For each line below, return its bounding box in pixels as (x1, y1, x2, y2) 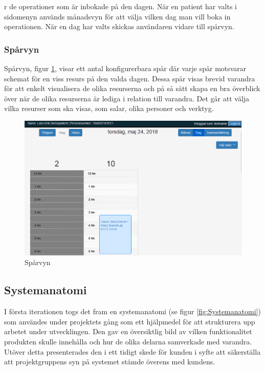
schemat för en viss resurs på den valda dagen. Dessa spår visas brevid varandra (4, 73, 255, 83)
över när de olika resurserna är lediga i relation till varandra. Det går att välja (4, 93, 250, 103)
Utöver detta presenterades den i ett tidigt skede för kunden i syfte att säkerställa (4, 346, 261, 357)
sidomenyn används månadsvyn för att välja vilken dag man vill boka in (4, 11, 231, 21)
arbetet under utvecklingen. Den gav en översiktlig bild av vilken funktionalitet (4, 326, 252, 337)
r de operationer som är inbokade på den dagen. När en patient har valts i (4, 1, 237, 11)
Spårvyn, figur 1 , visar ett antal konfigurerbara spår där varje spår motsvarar (4, 63, 247, 73)
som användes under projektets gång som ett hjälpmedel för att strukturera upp (4, 316, 255, 327)
